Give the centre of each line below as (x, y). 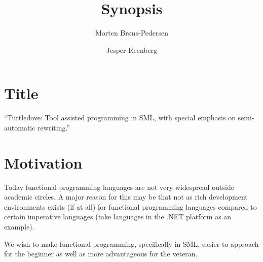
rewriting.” (54, 127)
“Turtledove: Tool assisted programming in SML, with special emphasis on (120, 118)
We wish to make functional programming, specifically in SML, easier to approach (131, 243)
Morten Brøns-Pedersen (132, 33)
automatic (20, 127)
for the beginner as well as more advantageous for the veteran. (101, 254)
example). (19, 226)
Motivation (43, 162)
